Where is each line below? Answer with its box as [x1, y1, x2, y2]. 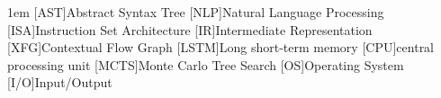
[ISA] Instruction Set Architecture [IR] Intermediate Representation [7, 20, 373, 39]
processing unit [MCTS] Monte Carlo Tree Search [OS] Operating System [7, 55, 404, 74]
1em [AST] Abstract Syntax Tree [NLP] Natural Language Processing [7, 3, 384, 21]
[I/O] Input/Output [7, 73, 112, 92]
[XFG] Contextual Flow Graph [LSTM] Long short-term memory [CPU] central [7, 38, 435, 57]
